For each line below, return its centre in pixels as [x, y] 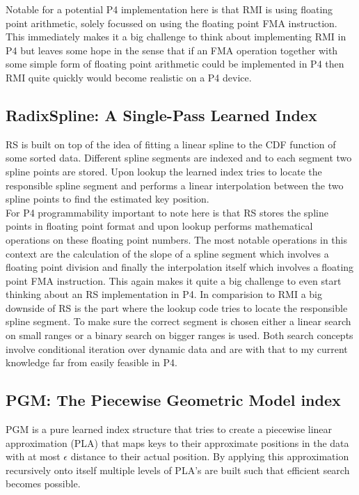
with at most [33, 456]
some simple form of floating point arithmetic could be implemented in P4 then [175, 64]
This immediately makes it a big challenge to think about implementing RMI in [176, 37]
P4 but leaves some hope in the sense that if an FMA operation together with [172, 50]
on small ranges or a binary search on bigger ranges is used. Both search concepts [179, 335]
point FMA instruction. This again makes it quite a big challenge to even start [174, 280]
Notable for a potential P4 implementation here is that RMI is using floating [169, 9]
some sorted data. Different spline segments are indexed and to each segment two [179, 158]
